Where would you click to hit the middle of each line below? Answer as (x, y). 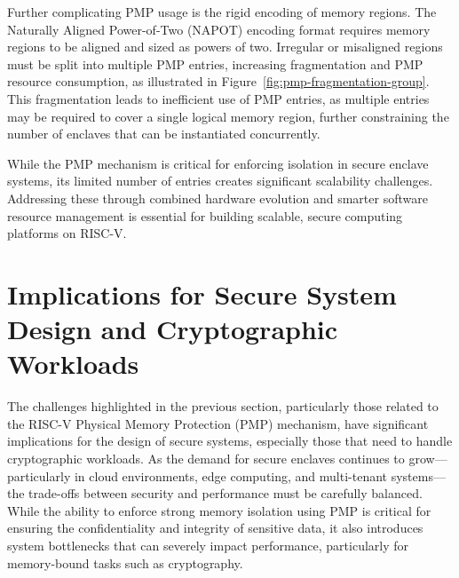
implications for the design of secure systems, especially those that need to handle (230, 441)
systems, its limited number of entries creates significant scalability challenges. (220, 181)
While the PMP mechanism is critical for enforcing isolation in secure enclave (218, 163)
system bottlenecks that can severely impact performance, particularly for (208, 545)
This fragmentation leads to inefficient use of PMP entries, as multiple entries (218, 98)
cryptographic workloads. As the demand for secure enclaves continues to (206, 458)
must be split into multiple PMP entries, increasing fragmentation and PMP (215, 63)
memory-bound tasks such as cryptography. (125, 562)
